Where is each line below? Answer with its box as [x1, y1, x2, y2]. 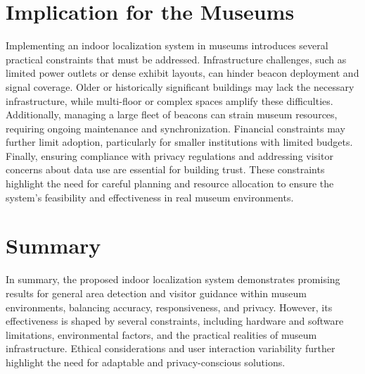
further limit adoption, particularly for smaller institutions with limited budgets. [6, 135, 353, 149]
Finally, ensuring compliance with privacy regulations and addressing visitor [6, 148, 333, 163]
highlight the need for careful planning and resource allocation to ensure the [6, 176, 334, 191]
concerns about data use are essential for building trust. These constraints [6, 162, 325, 177]
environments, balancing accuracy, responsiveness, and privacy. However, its [6, 299, 333, 314]
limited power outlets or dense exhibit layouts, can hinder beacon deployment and [6, 66, 359, 80]
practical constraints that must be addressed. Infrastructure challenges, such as [6, 51, 347, 66]
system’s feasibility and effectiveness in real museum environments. [6, 189, 294, 204]
